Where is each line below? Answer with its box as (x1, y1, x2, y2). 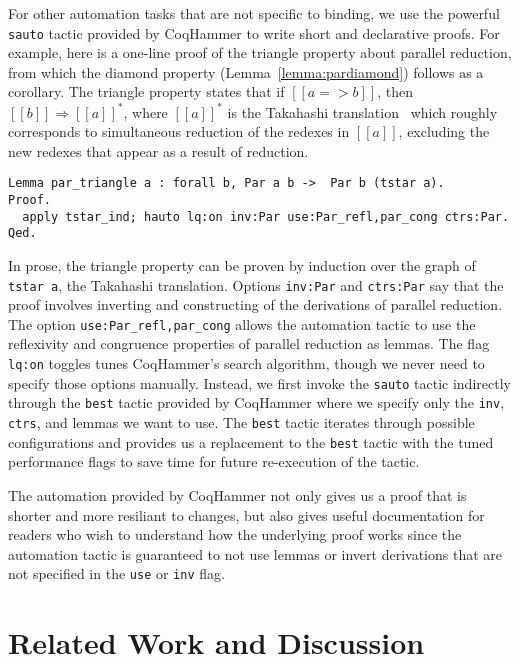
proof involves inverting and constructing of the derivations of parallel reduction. (8, 294, 503, 315)
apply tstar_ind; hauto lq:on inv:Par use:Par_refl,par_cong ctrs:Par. (22, 209, 510, 224)
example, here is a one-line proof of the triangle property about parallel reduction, (8, 42, 512, 63)
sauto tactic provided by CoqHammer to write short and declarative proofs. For (8, 22, 500, 43)
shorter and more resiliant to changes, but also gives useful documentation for (8, 504, 485, 525)
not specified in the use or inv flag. (8, 563, 225, 584)
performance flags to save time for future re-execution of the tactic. (8, 451, 420, 472)
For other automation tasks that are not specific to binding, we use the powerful (8, 3, 500, 23)
